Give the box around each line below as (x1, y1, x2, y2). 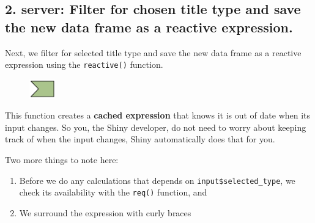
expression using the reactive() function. (5, 58, 163, 71)
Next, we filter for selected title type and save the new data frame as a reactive (5, 46, 302, 59)
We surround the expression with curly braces (19, 206, 191, 219)
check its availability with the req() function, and (19, 186, 207, 199)
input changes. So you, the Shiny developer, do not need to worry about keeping (5, 120, 306, 133)
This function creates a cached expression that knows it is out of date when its (5, 109, 311, 122)
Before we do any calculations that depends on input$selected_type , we (19, 174, 295, 186)
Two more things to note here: (5, 153, 119, 166)
